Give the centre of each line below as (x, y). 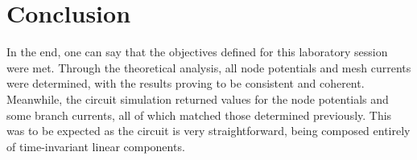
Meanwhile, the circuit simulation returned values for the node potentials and (198, 98)
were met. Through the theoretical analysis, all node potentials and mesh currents (209, 67)
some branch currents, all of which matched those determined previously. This (199, 115)
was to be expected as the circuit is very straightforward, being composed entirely (208, 131)
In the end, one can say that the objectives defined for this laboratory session (197, 52)
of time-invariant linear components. (96, 146)
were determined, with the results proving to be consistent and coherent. (186, 83)
